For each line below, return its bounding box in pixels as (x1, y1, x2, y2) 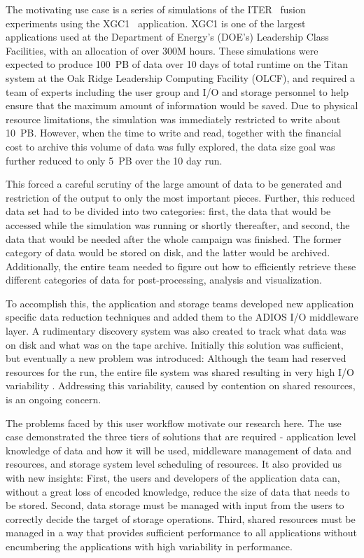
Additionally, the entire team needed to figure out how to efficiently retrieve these (6, 258, 356, 273)
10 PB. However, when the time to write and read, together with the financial (6, 125, 342, 140)
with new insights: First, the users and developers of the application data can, (6, 470, 340, 484)
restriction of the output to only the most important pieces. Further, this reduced (6, 190, 356, 204)
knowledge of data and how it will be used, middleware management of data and (6, 442, 352, 457)
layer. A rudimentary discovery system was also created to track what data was (6, 323, 346, 338)
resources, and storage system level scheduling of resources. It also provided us (6, 456, 342, 471)
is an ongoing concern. (6, 392, 101, 407)
